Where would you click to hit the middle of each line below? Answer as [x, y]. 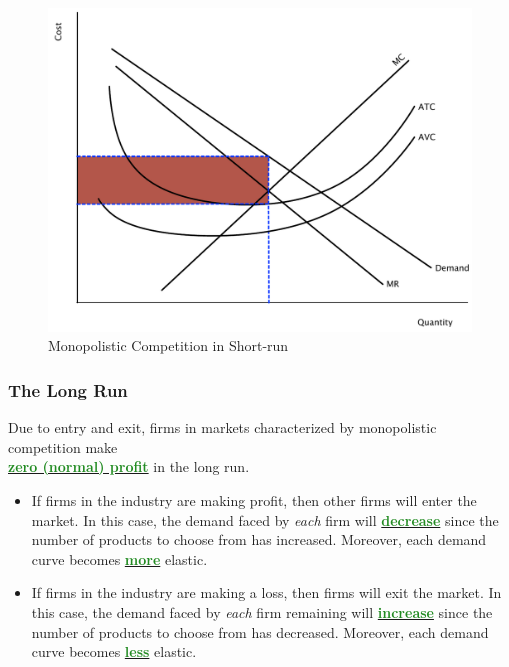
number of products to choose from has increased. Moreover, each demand [259, 539]
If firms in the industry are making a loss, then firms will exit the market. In [266, 592]
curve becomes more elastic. [119, 558]
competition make [63, 446]
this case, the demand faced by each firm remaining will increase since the [262, 611]
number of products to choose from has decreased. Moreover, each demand [260, 631]
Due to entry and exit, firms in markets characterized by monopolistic [222, 427]
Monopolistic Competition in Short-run [168, 345]
